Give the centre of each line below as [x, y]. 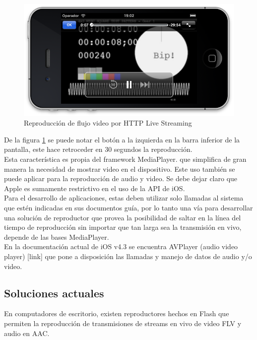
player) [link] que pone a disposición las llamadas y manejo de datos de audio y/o [128, 256]
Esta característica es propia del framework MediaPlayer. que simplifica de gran [125, 159]
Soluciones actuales [54, 293]
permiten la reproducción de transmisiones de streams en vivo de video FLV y [123, 323]
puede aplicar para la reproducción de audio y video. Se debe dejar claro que [121, 178]
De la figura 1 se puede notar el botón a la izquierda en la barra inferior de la [122, 139]
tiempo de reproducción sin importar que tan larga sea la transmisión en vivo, [123, 227]
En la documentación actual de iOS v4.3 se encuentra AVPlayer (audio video [121, 246]
